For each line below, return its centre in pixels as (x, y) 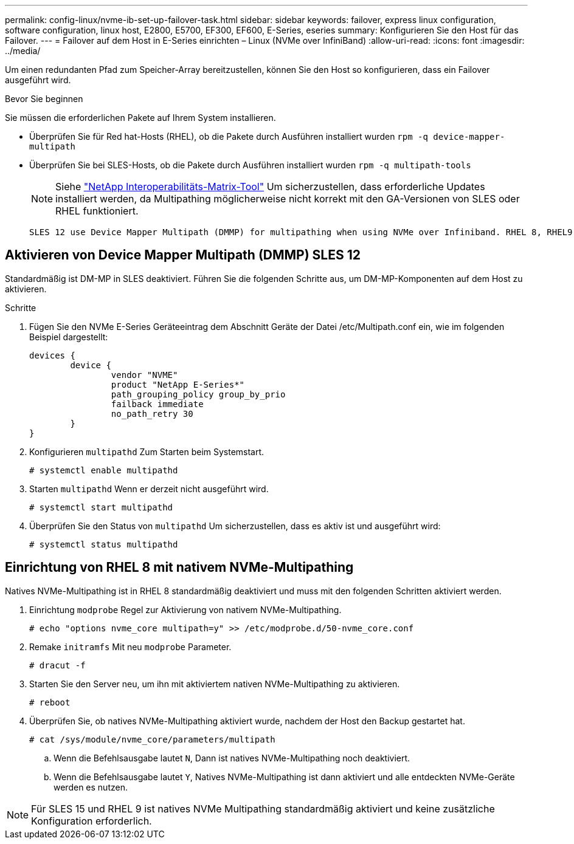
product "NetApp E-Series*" (178, 384)
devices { (52, 355)
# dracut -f (57, 665)
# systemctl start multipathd (101, 507)
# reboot (50, 702)
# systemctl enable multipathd (104, 470)
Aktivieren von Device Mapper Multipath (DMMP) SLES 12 (183, 255)
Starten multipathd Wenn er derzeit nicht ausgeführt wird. (149, 489)
